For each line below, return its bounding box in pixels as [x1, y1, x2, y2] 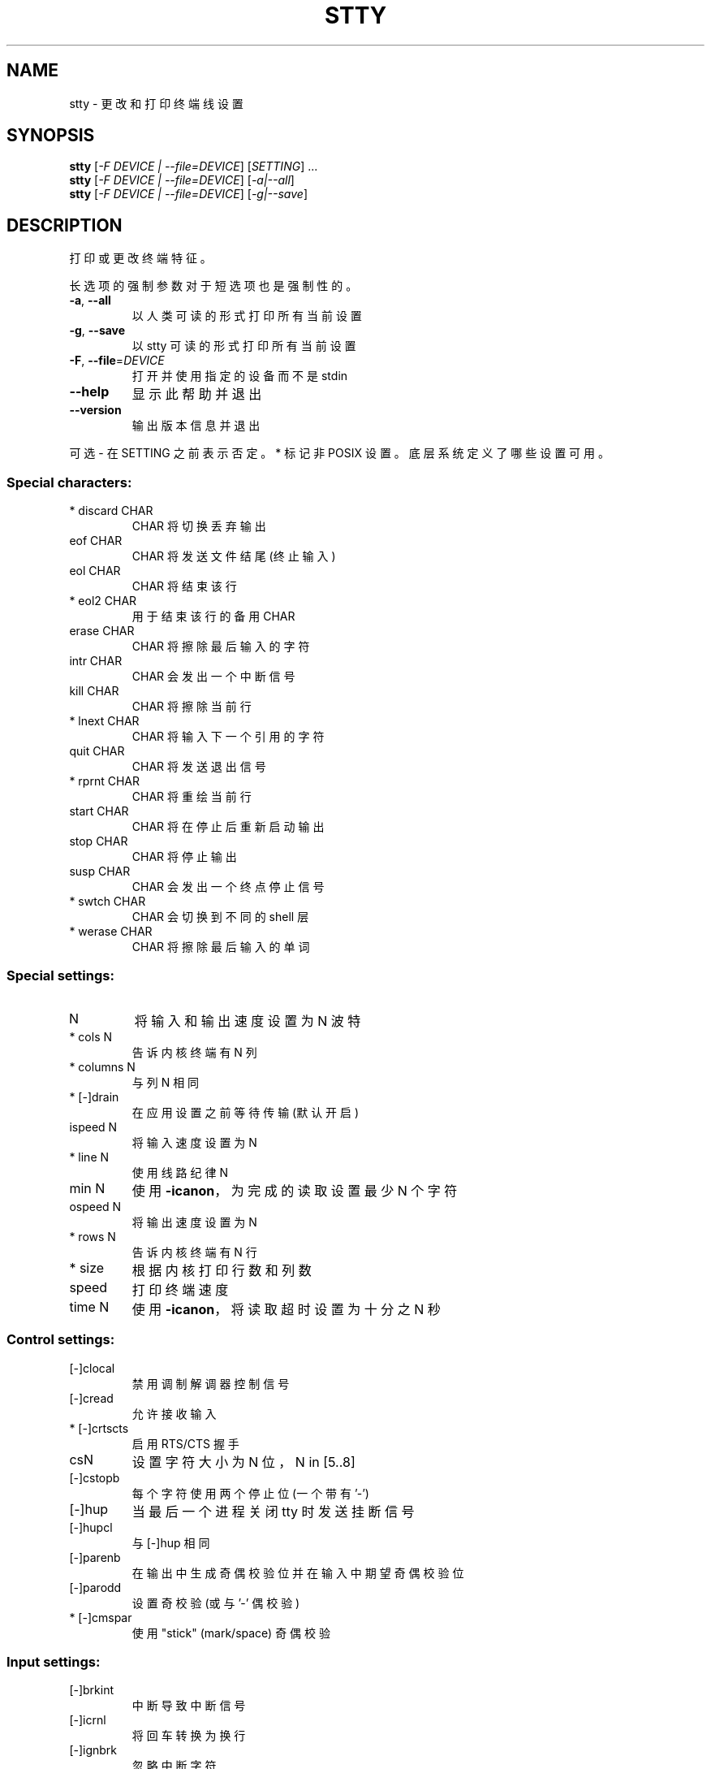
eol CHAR [69, 564, 121, 578]
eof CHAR [69, 534, 123, 548]
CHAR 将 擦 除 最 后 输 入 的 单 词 [131, 940, 310, 954]
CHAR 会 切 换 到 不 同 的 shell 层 [131, 910, 309, 924]
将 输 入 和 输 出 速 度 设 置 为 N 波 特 [134, 1012, 361, 1029]
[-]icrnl [69, 1713, 106, 1728]
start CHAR [69, 804, 129, 819]
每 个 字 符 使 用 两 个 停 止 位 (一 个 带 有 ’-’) [131, 1486, 369, 1500]
